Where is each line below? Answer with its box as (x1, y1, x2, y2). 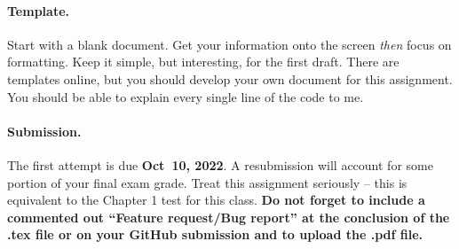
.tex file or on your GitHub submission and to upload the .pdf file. (7, 225, 423, 244)
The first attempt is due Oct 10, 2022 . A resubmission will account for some (7, 155, 433, 174)
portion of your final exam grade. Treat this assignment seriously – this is (7, 173, 408, 191)
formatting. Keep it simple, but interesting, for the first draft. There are (7, 52, 400, 71)
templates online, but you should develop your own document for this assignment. (7, 69, 453, 88)
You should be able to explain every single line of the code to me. (7, 87, 364, 105)
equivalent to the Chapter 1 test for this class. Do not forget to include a (7, 191, 425, 209)
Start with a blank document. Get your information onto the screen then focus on (7, 35, 452, 53)
